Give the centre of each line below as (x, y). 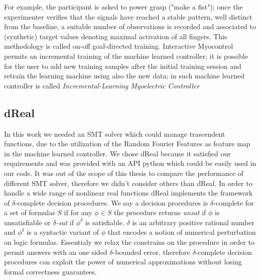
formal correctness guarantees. (50, 271)
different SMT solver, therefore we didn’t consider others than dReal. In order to (128, 183)
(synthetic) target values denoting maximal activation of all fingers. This (116, 36)
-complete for (234, 202)
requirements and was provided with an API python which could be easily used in (130, 163)
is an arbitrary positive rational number (193, 222)
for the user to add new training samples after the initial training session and (123, 66)
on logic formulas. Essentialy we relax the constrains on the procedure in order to (129, 242)
